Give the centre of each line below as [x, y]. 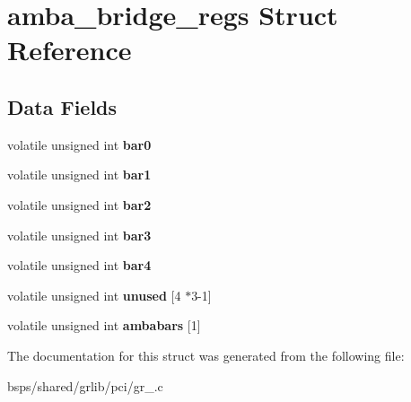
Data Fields [62, 106]
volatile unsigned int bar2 [79, 204]
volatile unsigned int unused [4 [94, 295]
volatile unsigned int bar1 [79, 175]
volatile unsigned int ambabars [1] [104, 325]
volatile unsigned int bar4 [79, 265]
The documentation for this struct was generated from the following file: [206, 355]
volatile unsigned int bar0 [79, 144]
